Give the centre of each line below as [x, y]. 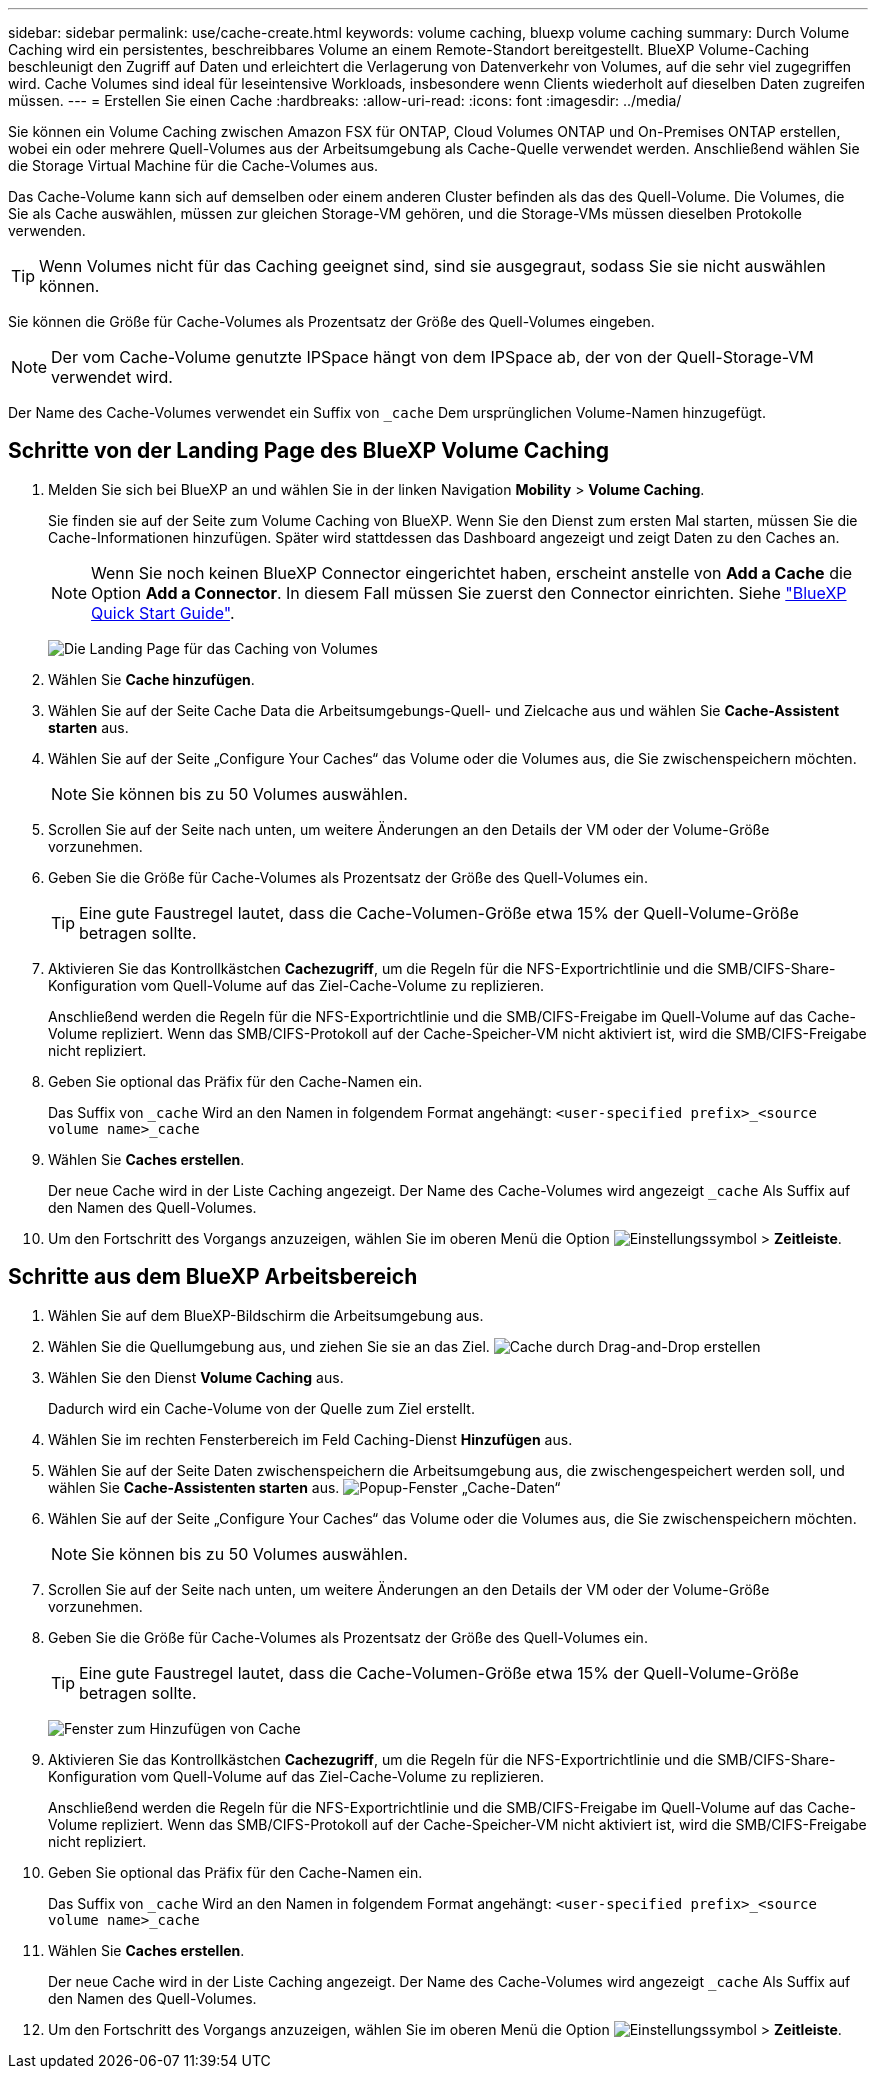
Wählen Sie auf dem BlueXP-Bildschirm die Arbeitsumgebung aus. [266, 1315]
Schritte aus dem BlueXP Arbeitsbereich [213, 1277]
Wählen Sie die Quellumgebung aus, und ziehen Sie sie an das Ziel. [269, 1346]
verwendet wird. [112, 377]
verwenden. [47, 230]
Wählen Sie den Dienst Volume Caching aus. [196, 1377]
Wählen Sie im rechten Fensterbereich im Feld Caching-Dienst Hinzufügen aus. [310, 1439]
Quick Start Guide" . [163, 612]
